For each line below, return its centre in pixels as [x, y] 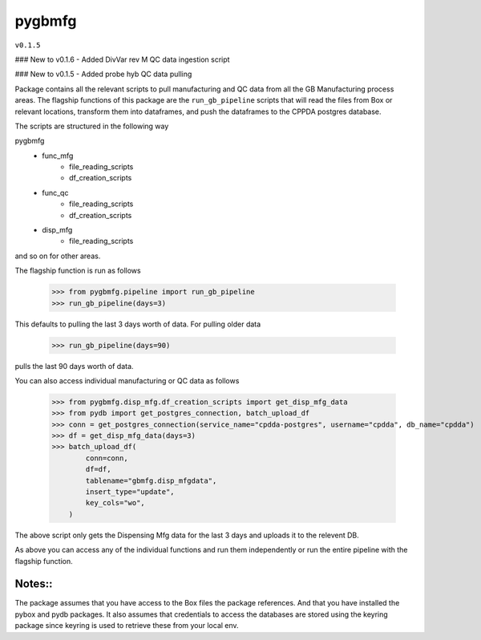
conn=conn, [107, 458]
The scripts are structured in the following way [92, 126]
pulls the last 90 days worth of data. [74, 366]
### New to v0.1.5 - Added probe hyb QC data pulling [103, 74]
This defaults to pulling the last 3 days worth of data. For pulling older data [138, 324]
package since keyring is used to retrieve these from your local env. [127, 626]
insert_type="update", [130, 492]
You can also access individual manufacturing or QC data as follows [127, 380]
